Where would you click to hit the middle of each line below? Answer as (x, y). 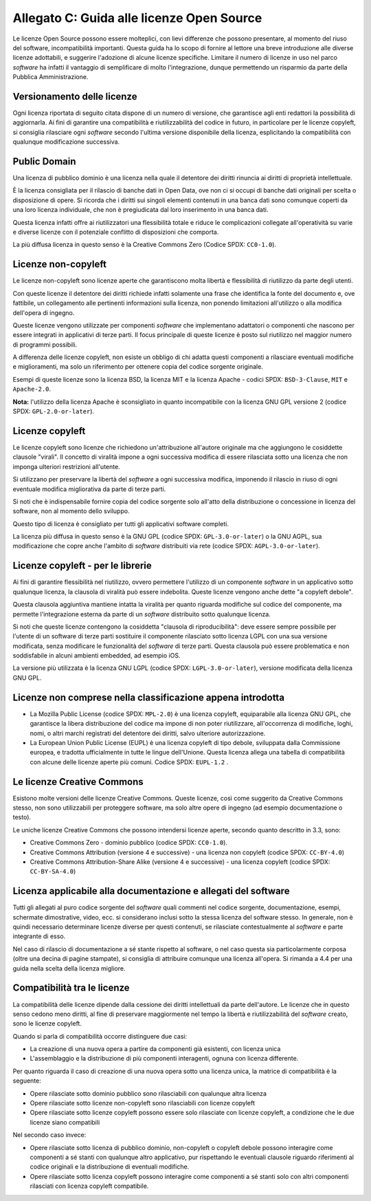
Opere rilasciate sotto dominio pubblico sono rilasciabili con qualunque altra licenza (148, 1093)
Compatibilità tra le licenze (71, 988)
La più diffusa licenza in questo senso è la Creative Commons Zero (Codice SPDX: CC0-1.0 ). (145, 245)
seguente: (27, 1081)
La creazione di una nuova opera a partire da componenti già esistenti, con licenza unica (155, 1049)
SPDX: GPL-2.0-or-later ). (54, 411)
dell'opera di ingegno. (44, 312)
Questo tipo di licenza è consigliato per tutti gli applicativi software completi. (121, 523)
